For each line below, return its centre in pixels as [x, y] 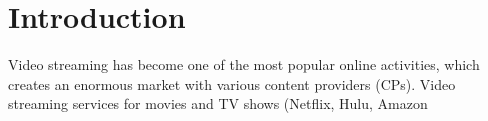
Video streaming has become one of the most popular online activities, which [244, 64]
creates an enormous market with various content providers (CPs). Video [232, 83]
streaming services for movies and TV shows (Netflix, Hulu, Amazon [218, 103]
